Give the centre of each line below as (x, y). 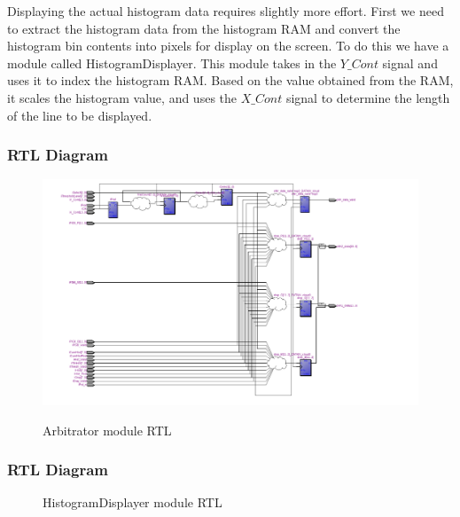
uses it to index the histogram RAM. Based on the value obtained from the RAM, (230, 80)
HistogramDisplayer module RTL (133, 502)
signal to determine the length (368, 97)
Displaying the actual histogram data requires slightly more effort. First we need (226, 11)
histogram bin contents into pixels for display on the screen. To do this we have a (228, 46)
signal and (410, 63)
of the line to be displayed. (80, 115)
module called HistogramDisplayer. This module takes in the (172, 63)
